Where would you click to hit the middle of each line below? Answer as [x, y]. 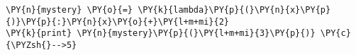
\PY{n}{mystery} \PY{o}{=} [69, 10]
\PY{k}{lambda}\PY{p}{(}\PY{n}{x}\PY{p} [234, 10]
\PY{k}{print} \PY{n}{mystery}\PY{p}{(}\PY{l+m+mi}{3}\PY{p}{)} [161, 33]
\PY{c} [335, 33]
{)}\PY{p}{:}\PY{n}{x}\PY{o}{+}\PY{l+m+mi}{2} [117, 22]
